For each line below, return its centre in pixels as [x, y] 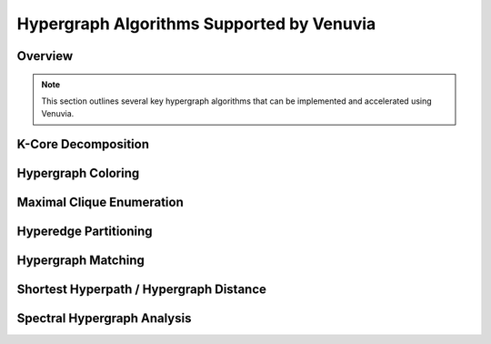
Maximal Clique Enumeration [100, 202]
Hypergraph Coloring [78, 173]
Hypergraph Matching [81, 261]
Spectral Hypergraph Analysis [104, 319]
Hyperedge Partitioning [85, 232]
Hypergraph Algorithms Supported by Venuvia [196, 24]
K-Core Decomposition [83, 144]
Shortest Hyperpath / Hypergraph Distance [142, 290]
